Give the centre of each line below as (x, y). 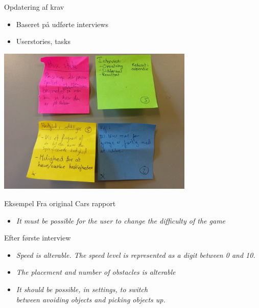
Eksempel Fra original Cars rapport (60, 203)
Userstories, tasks (43, 41)
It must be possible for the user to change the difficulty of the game (121, 220)
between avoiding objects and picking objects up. (91, 299)
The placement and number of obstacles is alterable (96, 272)
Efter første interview (38, 238)
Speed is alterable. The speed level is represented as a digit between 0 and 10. (136, 255)
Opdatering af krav (34, 7)
